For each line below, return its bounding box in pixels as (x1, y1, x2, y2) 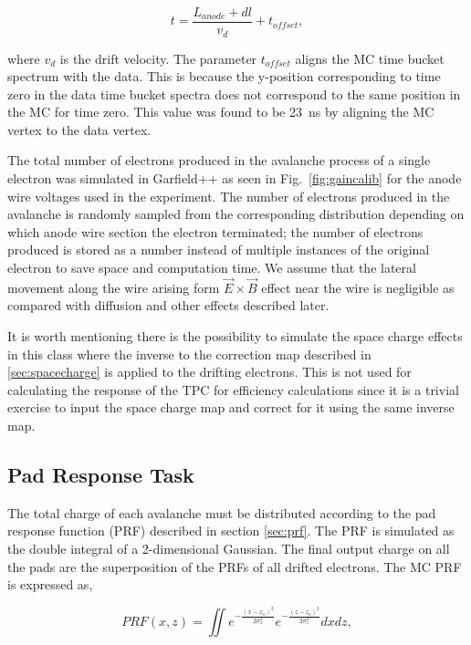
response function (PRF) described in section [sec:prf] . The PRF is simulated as (7, 521, 455, 540)
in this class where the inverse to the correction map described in (7, 344, 372, 363)
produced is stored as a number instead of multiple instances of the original (7, 240, 430, 259)
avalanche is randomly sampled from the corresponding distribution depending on (7, 204, 465, 224)
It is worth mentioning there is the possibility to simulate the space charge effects (7, 327, 463, 346)
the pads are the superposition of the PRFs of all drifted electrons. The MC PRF (7, 557, 462, 576)
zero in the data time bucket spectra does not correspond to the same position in (7, 84, 461, 103)
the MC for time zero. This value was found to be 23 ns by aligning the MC (7, 102, 434, 121)
